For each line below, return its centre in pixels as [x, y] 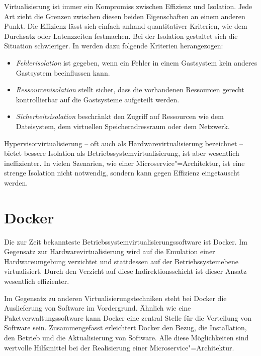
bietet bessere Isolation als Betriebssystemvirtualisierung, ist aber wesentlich [122, 153]
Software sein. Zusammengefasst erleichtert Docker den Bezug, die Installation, [125, 328]
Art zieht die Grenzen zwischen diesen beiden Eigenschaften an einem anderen [125, 16]
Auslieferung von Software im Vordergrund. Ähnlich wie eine [98, 308]
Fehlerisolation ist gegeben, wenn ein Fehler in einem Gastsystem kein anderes [137, 62]
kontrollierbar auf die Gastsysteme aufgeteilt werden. [98, 99]
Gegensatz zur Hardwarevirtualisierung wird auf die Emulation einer [110, 251]
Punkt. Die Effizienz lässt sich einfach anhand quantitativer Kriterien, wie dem [126, 26]
